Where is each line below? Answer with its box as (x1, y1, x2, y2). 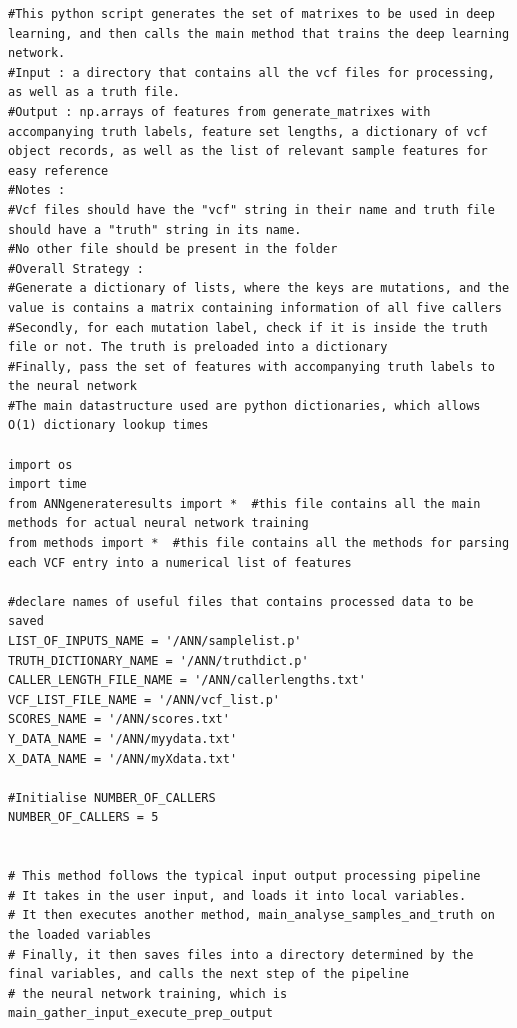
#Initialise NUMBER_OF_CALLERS (8, 790, 216, 805)
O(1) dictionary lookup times (8, 418, 209, 433)
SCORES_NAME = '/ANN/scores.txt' (8, 712, 230, 727)
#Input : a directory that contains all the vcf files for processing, (8, 65, 495, 80)
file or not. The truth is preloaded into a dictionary (8, 340, 388, 355)
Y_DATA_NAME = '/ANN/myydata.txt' (8, 731, 238, 746)
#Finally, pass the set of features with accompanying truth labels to (8, 359, 495, 374)
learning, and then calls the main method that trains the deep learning (8, 26, 510, 41)
